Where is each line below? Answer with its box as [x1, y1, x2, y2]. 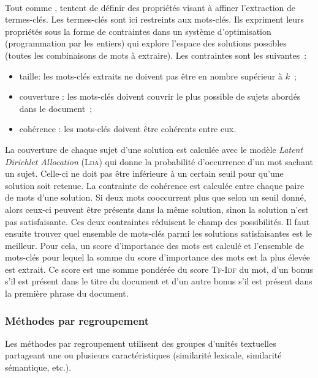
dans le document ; [19, 102, 93, 114]
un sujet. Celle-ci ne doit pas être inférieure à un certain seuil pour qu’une [5, 167, 284, 180]
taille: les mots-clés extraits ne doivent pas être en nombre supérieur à [19, 69, 282, 82]
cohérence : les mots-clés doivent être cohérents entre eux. [19, 122, 237, 135]
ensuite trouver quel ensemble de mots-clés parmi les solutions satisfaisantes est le [5, 227, 312, 240]
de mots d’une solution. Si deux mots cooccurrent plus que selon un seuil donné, [5, 191, 306, 204]
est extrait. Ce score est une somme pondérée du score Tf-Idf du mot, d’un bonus [5, 262, 314, 275]
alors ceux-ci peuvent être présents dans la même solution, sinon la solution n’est [5, 202, 309, 215]
